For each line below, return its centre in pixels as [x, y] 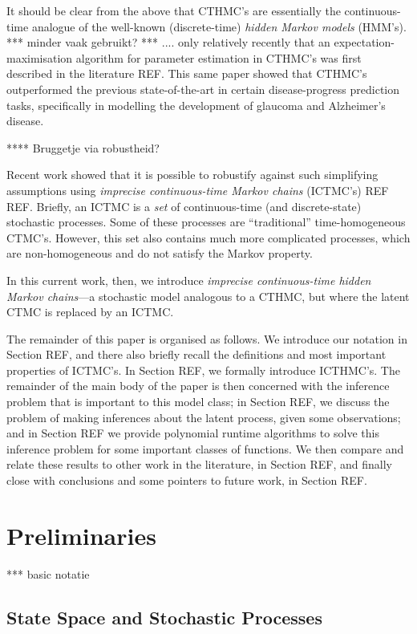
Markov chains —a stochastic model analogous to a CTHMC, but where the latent [208, 296]
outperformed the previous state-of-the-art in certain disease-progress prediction [203, 89]
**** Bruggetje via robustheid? [83, 147]
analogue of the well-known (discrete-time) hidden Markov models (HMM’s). [219, 26]
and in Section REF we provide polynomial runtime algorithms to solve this [193, 433]
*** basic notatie [48, 573]
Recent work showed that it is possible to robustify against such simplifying [192, 175]
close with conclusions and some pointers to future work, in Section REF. [187, 480]
